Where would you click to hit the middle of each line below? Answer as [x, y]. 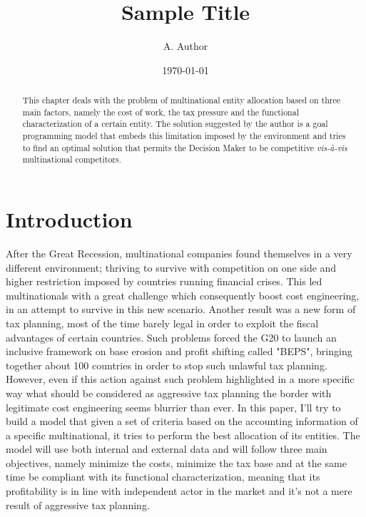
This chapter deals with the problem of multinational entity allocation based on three [182, 100]
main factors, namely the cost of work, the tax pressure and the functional [161, 112]
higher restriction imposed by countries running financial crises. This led [164, 281]
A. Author [185, 46]
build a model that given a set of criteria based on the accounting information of [182, 421]
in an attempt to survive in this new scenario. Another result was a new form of [181, 309]
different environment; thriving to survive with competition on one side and [171, 267]
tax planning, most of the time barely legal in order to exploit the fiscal [162, 323]
